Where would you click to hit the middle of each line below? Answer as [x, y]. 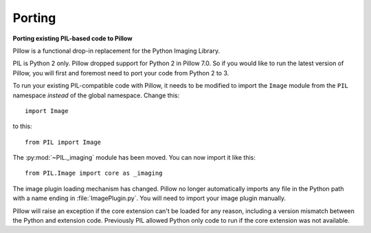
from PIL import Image [63, 142]
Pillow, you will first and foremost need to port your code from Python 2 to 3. [121, 73]
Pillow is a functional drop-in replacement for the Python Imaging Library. [116, 51]
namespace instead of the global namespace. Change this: [96, 95]
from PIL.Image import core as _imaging [94, 173]
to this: [22, 126]
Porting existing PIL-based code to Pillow [73, 38]
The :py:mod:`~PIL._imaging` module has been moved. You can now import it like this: [134, 158]
